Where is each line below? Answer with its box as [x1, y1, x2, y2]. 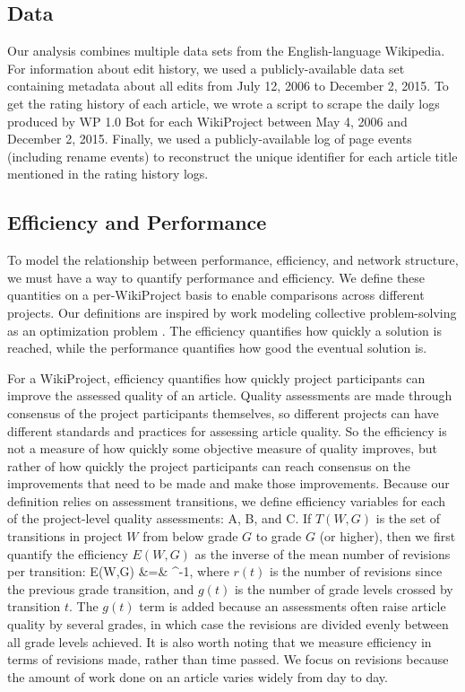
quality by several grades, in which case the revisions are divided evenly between [7, 615, 449, 634]
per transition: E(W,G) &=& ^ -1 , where [7, 562, 229, 581]
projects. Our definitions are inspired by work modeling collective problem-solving [7, 302, 457, 321]
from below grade [142, 527, 238, 546]
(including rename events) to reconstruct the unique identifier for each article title [7, 146, 458, 165]
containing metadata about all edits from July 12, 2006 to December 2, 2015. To [7, 76, 449, 95]
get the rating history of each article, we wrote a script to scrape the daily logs [7, 93, 440, 112]
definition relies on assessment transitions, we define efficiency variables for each [7, 491, 446, 510]
